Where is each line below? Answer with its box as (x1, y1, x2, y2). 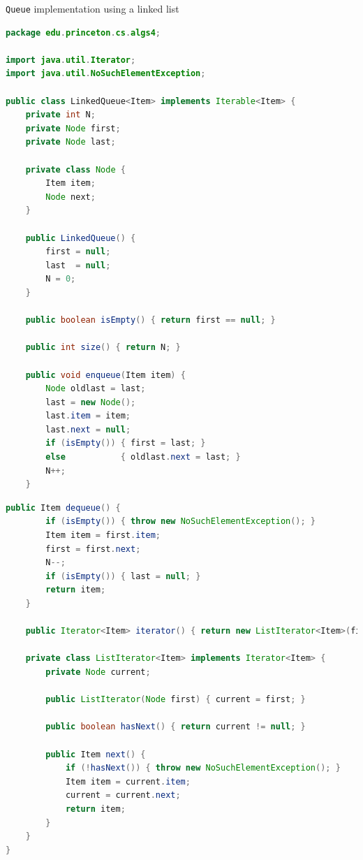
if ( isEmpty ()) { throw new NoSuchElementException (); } (45, 516, 316, 527)
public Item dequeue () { (6, 502, 121, 513)
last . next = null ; (45, 424, 131, 435)
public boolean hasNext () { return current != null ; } (45, 722, 306, 732)
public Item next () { (45, 749, 146, 759)
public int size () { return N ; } (25, 342, 181, 353)
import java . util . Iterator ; (6, 54, 136, 65)
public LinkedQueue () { (25, 233, 136, 243)
